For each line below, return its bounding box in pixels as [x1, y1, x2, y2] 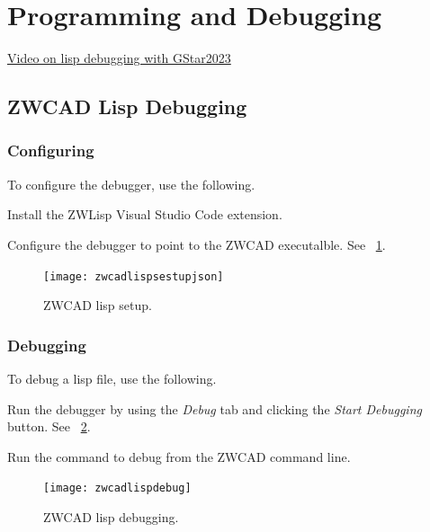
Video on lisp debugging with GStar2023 [7, 49, 231, 67]
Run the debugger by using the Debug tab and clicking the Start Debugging [7, 399, 422, 418]
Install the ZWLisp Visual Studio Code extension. [7, 205, 282, 224]
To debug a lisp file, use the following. [7, 368, 217, 387]
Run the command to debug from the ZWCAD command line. [7, 447, 351, 465]
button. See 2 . [7, 417, 91, 436]
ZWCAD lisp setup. [43, 296, 152, 315]
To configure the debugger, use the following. [7, 174, 255, 193]
